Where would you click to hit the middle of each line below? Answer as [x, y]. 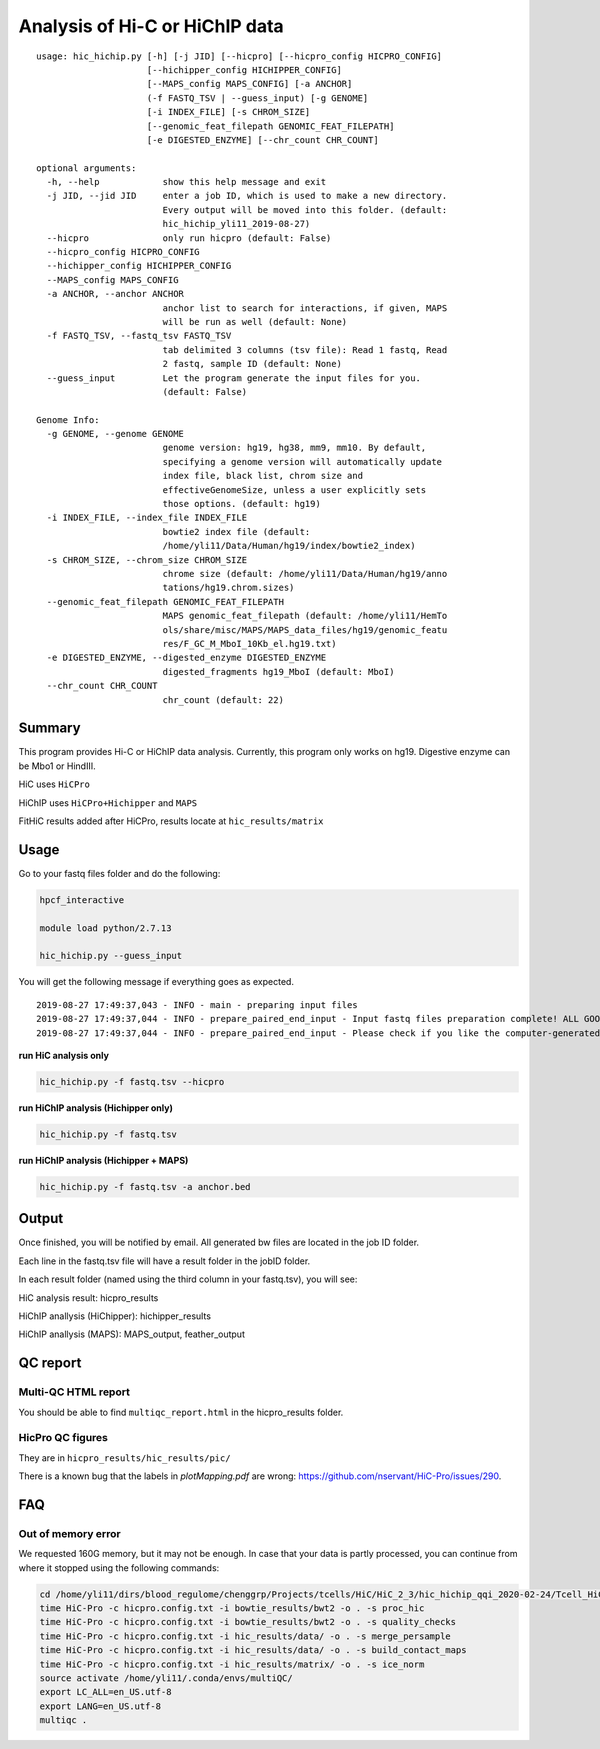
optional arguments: [86, 168]
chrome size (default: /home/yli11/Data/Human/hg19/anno [305, 573]
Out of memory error [69, 1533]
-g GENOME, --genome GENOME [115, 434]
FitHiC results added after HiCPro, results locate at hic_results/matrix [171, 821]
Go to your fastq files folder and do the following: [119, 873]
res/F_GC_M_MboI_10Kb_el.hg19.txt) [249, 643]
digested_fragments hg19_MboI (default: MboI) [278, 671]
